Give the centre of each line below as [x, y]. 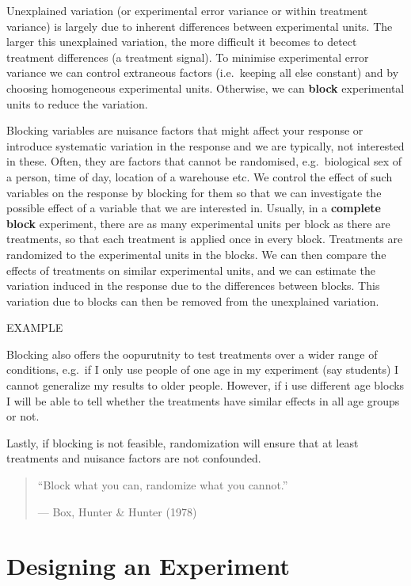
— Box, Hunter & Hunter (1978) [117, 511]
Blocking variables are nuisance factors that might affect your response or [185, 130]
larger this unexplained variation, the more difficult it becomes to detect [182, 42]
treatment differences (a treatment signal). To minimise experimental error [188, 57]
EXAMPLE [35, 327]
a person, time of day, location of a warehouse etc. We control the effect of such [200, 176]
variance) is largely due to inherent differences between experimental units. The [200, 26]
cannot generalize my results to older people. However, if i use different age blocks [205, 385]
